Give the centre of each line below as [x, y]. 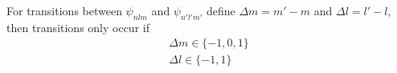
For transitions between [64, 10]
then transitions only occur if [78, 27]
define [221, 10]
